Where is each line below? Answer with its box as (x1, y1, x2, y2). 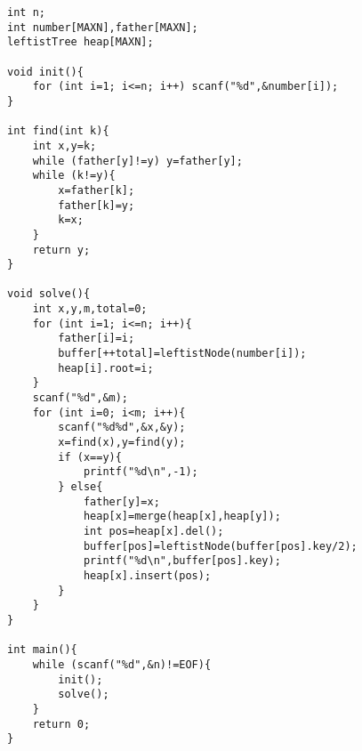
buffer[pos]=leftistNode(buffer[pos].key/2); (83, 539, 358, 553)
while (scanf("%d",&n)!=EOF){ (32, 658, 212, 671)
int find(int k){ (7, 125, 109, 138)
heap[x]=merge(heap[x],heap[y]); (83, 510, 281, 523)
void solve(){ (7, 287, 91, 301)
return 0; (32, 717, 91, 731)
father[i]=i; (58, 332, 135, 345)
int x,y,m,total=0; (32, 303, 148, 316)
